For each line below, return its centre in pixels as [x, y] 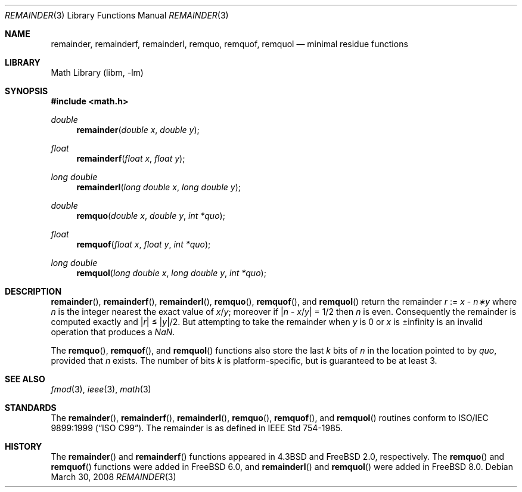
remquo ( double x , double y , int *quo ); [151, 216]
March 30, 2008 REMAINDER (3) [114, 477]
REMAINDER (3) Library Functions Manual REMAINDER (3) [117, 15]
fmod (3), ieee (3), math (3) [101, 389]
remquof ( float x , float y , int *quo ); [144, 244]
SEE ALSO [25, 379]
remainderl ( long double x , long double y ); [159, 187]
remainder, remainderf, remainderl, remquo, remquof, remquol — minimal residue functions [229, 44]
